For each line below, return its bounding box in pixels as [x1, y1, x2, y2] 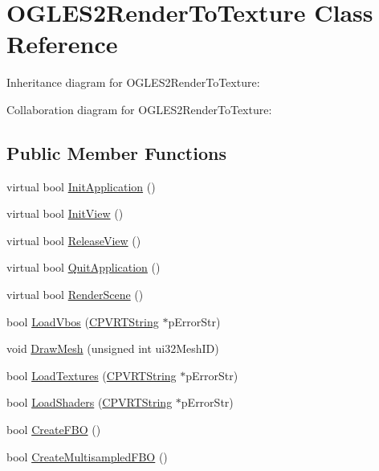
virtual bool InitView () [6, 205, 124, 222]
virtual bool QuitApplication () [6, 259, 161, 276]
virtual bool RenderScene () [6, 286, 144, 303]
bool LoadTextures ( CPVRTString [6, 367, 177, 383]
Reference [6, 27, 118, 60]
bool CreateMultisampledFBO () [6, 448, 168, 465]
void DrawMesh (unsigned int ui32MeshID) [6, 340, 219, 357]
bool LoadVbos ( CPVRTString [6, 313, 159, 330]
